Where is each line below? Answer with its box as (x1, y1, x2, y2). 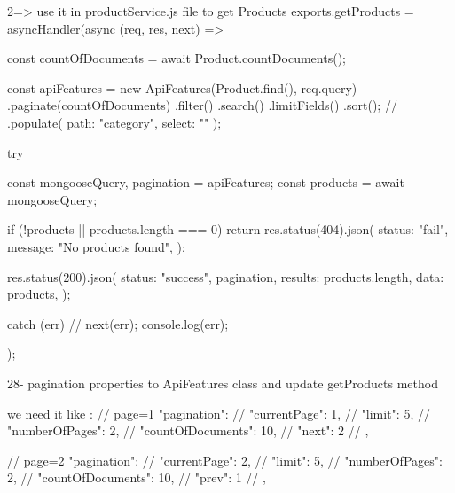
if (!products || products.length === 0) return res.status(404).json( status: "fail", (7, 220, 449, 239)
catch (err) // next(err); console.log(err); (7, 314, 229, 333)
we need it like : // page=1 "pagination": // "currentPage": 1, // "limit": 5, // (7, 403, 430, 422)
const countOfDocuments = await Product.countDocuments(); (7, 49, 346, 67)
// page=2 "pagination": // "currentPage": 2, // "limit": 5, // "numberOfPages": (7, 450, 443, 469)
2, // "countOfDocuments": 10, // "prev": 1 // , (7, 468, 266, 487)
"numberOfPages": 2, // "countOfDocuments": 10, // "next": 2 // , (7, 421, 369, 440)
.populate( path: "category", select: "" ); (7, 113, 222, 131)
